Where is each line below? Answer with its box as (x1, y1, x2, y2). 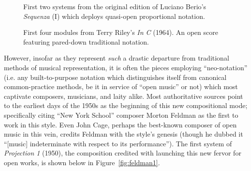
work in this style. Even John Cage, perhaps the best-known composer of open (4, 119, 237, 129)
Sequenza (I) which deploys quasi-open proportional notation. (23, 11, 205, 21)
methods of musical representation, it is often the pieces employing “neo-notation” (4, 62, 248, 72)
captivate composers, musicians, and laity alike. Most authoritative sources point (4, 91, 243, 101)
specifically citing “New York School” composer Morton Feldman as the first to (4, 109, 238, 120)
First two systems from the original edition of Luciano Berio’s (23, 1, 206, 11)
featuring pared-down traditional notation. (23, 36, 149, 47)
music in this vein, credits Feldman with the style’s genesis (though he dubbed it (4, 129, 243, 139)
